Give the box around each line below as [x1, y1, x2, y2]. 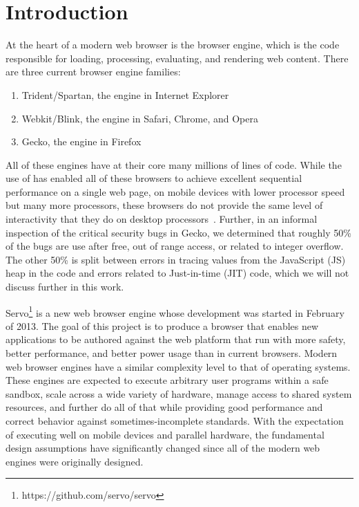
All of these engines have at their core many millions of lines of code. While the [6, 157, 342, 172]
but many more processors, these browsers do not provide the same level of [6, 198, 323, 212]
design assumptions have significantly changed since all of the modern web [6, 441, 320, 455]
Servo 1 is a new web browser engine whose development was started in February [6, 303, 345, 320]
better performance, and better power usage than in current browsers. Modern [6, 346, 338, 360]
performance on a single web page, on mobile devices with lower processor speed [6, 184, 345, 199]
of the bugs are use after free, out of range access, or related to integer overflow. [6, 239, 344, 253]
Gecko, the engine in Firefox [21, 134, 142, 149]
